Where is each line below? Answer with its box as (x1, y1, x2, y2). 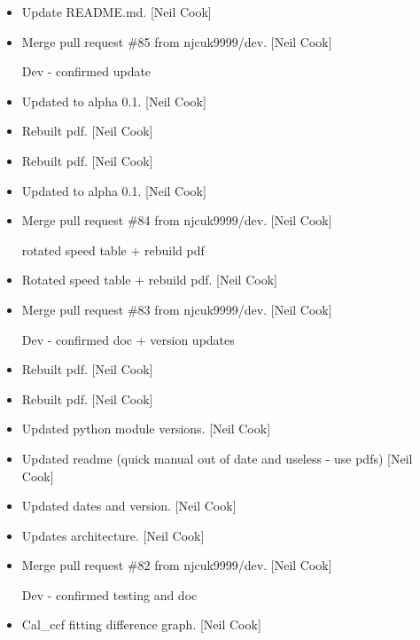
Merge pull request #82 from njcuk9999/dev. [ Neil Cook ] (21, 556, 332, 574)
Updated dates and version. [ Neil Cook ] (21, 496, 237, 515)
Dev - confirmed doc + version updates (21, 330, 235, 348)
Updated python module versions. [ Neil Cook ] (21, 419, 271, 438)
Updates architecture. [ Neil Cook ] (21, 526, 205, 544)
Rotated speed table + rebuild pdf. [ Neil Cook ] (21, 270, 277, 289)
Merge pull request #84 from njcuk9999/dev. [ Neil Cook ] (21, 211, 332, 230)
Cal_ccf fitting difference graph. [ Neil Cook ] (21, 615, 261, 634)
